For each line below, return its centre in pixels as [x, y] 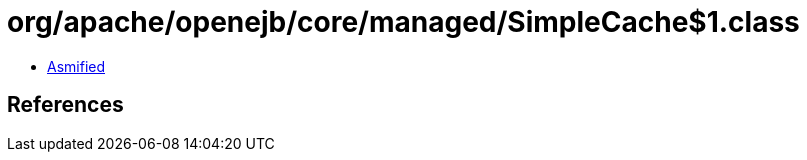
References [65, 105]
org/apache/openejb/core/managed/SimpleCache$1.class [403, 22]
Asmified [76, 66]
